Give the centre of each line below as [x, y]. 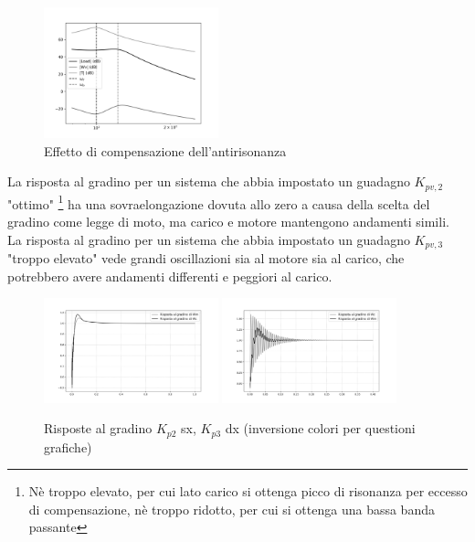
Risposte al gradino [98, 428]
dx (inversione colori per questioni [320, 428]
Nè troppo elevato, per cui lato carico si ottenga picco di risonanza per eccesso [248, 491]
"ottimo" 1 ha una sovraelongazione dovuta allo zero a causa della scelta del [219, 202]
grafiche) [68, 446]
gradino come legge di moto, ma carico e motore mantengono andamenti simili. [228, 221]
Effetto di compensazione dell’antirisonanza [165, 150]
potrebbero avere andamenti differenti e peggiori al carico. [170, 276]
